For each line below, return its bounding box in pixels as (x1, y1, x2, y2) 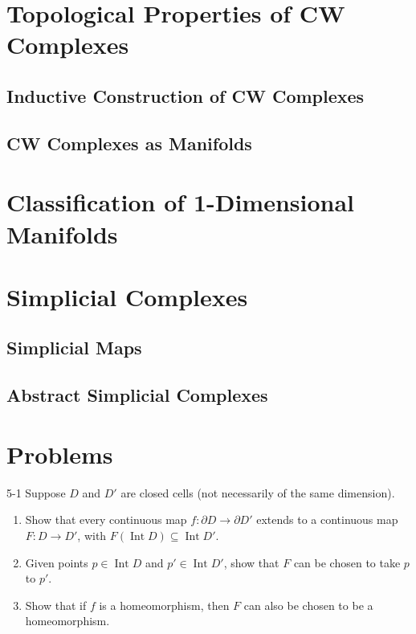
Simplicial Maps (6, 335, 142, 360)
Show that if (25, 596, 87, 613)
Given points (25, 554, 88, 571)
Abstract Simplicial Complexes (6, 382, 268, 407)
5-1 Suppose (6, 484, 66, 501)
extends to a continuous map (256, 511, 398, 528)
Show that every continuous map (25, 511, 187, 528)
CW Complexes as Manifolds (6, 130, 252, 155)
